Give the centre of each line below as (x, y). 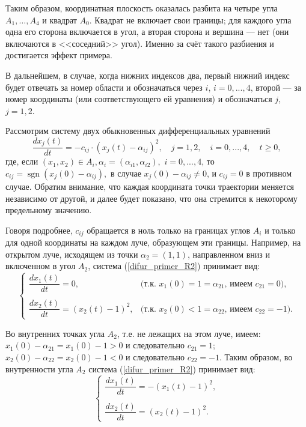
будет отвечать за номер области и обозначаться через (104, 87)
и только (280, 230)
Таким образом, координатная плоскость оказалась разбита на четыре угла (142, 8)
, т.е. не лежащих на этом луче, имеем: (189, 333)
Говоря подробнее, (39, 230)
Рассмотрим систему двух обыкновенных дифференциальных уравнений (138, 131)
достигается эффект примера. (59, 55)
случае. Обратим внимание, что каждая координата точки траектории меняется (150, 186)
